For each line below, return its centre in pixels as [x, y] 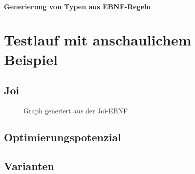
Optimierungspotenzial [63, 137]
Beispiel [31, 59]
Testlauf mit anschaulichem [98, 40]
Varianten [29, 165]
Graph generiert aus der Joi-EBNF [76, 110]
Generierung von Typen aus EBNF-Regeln [77, 6]
